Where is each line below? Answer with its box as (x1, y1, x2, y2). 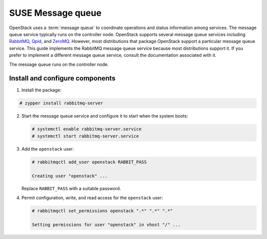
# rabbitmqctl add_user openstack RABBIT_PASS (32, 159, 147, 165)
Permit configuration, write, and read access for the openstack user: (21, 195, 163, 200)
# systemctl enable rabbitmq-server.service (32, 126, 142, 132)
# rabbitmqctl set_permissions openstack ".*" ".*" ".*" (32, 208, 173, 213)
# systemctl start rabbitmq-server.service (32, 133, 139, 139)
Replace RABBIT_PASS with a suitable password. (21, 186, 121, 192)
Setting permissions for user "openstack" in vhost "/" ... (32, 222, 181, 227)
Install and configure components (9, 74, 116, 82)
